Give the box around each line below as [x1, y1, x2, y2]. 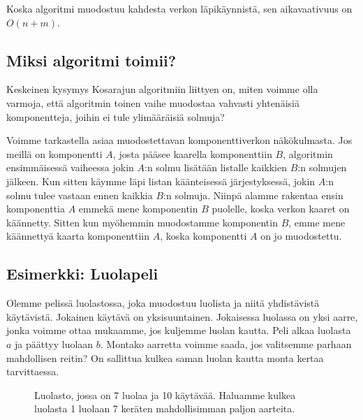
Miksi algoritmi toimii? [6, 49, 177, 71]
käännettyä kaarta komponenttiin [6, 229, 150, 243]
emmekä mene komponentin [78, 201, 198, 216]
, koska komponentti [160, 229, 247, 243]
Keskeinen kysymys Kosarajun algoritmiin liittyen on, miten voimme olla [6, 82, 318, 96]
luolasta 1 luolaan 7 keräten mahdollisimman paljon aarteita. [34, 401, 295, 416]
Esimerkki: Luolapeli [6, 263, 158, 284]
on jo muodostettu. [260, 229, 342, 243]
